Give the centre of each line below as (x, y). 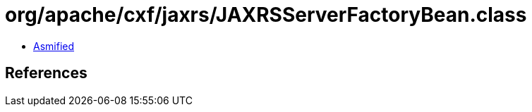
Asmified (54, 46)
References (46, 73)
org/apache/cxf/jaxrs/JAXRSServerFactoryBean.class (266, 15)
